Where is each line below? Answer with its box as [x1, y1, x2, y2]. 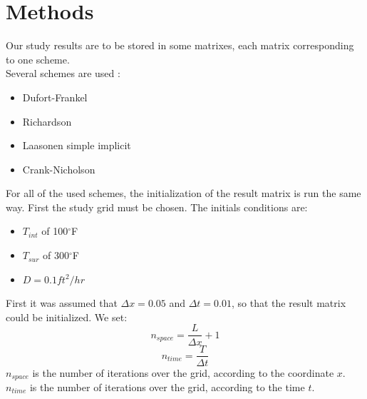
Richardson [22, 113, 72, 128]
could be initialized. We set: [6, 309, 128, 324]
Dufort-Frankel [22, 89, 88, 104]
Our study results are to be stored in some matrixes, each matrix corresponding [6, 38, 354, 53]
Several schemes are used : [6, 66, 120, 81]
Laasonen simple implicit [22, 138, 131, 153]
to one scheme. [6, 51, 70, 66]
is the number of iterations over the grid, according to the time [29, 380, 305, 395]
